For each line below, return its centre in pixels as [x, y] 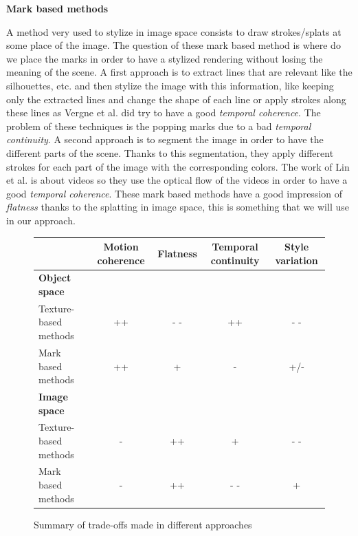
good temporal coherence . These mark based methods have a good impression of [175, 193]
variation [297, 260]
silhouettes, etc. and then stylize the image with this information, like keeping [170, 85]
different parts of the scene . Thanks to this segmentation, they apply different [170, 152]
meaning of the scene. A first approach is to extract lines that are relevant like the [179, 72]
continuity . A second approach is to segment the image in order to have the [165, 139]
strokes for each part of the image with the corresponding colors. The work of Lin [178, 166]
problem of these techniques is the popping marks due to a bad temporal [159, 126]
